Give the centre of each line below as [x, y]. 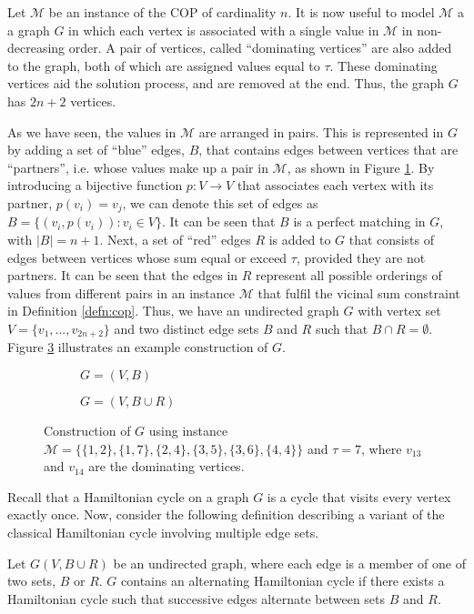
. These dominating [383, 65]
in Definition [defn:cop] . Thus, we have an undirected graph [173, 311]
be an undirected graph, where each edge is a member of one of [290, 563]
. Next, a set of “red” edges [175, 239]
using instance [188, 430]
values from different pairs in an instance [121, 292]
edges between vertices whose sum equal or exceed [147, 257]
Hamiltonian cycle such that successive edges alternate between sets [197, 598]
